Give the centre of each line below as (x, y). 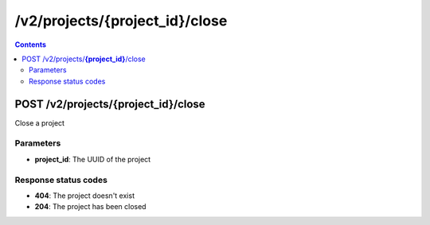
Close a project (40, 122)
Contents (31, 45)
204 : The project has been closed (90, 207)
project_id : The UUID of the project (93, 159)
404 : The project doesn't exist (85, 196)
